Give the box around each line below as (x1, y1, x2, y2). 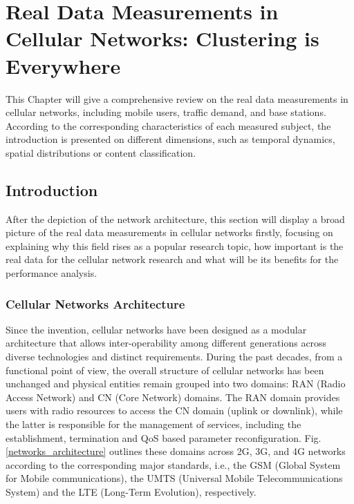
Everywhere (6, 51, 121, 79)
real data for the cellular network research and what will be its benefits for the (6, 252, 339, 266)
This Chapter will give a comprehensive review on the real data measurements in (6, 91, 348, 106)
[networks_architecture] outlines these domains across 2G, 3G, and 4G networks (6, 444, 346, 458)
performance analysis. (6, 266, 97, 280)
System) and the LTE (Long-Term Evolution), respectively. (6, 484, 257, 498)
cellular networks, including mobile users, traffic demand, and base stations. (6, 105, 326, 119)
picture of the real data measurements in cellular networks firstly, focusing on (6, 225, 333, 240)
